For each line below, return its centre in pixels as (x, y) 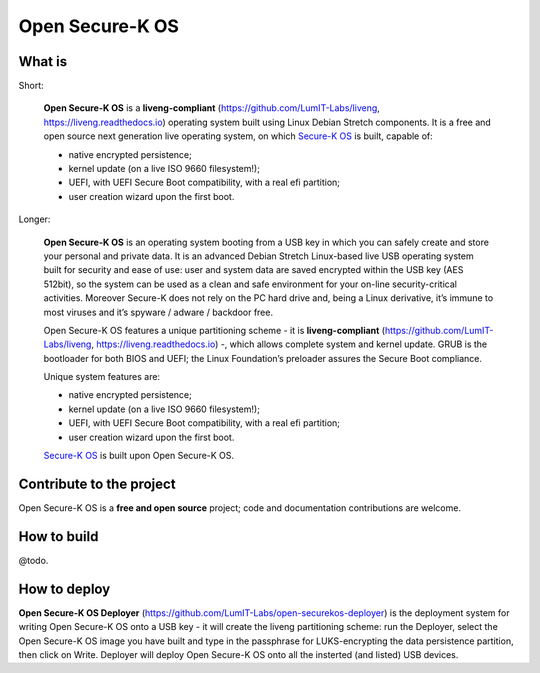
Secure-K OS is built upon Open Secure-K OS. (139, 456)
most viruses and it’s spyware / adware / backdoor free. (158, 312)
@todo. (33, 560)
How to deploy (64, 588)
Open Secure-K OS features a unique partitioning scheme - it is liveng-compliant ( (214, 330)
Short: (31, 86)
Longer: (34, 219)
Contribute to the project (97, 483)
